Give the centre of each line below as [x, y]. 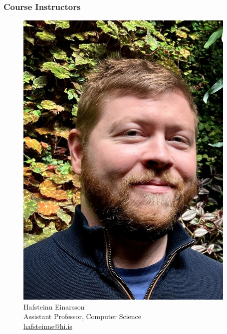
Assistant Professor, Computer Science [82, 316]
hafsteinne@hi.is [48, 326]
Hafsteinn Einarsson [54, 306]
